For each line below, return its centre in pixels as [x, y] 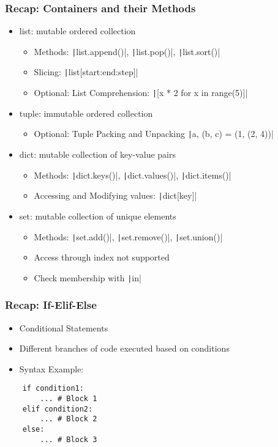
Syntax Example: [51, 368]
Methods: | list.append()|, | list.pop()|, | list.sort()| [127, 51]
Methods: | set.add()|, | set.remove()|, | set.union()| [128, 236]
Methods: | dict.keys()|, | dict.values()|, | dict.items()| [133, 175]
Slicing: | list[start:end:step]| [86, 72]
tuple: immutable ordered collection [86, 113]
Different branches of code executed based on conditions [124, 348]
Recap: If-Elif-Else [51, 305]
